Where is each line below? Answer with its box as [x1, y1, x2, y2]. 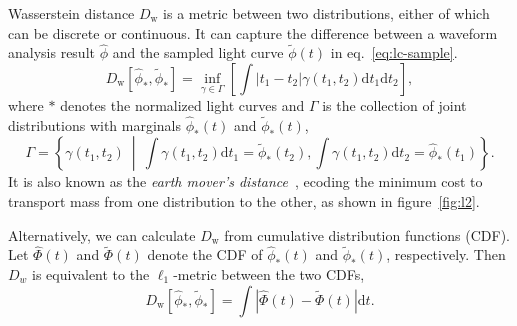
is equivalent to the [32, 264, 150, 284]
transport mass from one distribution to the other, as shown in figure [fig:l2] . [8, 191, 480, 211]
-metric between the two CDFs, [173, 264, 365, 284]
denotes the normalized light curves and [60, 95, 305, 115]
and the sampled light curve [112, 42, 284, 63]
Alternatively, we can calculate [8, 224, 196, 245]
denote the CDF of [147, 244, 263, 265]
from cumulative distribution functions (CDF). [224, 224, 510, 245]
